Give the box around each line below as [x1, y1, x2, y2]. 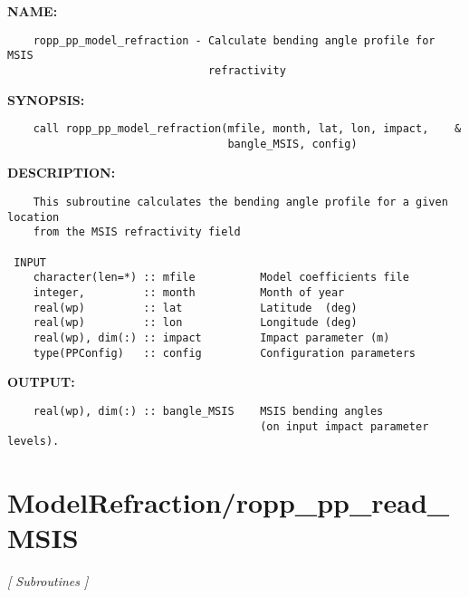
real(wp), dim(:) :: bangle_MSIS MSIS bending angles [33, 404, 384, 418]
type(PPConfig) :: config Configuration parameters [33, 346, 416, 360]
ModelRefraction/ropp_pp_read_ [7, 484, 450, 521]
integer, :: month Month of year [33, 286, 345, 299]
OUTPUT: [7, 372, 75, 391]
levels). [7, 435, 60, 448]
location [7, 210, 60, 224]
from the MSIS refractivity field [33, 226, 241, 239]
